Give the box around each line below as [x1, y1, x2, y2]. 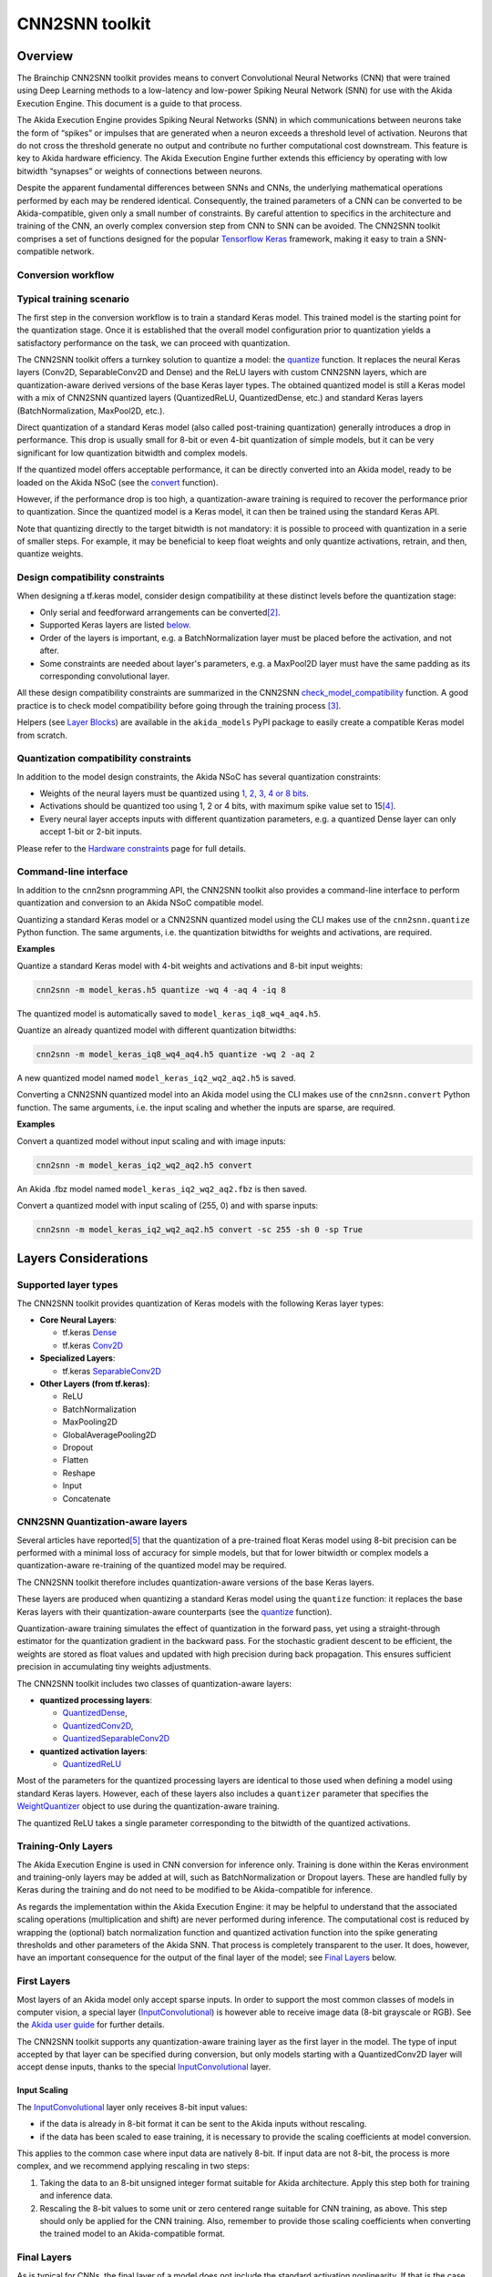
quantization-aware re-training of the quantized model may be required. [16, 1560, 287, 1571]
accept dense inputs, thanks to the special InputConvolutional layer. [16, 2061, 272, 2072]
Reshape [62, 1467, 96, 1478]
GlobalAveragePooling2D [62, 1429, 157, 1440]
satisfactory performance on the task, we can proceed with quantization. [16, 337, 291, 348]
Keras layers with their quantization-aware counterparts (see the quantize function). [16, 1606, 333, 1617]
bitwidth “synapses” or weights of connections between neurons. [16, 165, 263, 177]
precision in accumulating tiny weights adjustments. [16, 1661, 211, 1672]
